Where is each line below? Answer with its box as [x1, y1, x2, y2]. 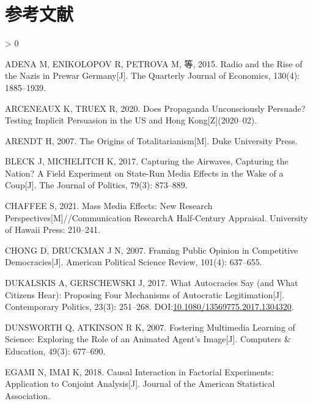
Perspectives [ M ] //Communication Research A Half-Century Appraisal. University [5, 211, 308, 224]
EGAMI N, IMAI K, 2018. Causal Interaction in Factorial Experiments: [5, 365, 274, 378]
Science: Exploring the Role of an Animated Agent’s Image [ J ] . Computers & [5, 332, 291, 345]
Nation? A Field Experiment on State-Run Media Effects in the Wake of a [5, 166, 284, 179]
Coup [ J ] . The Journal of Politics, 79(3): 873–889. [5, 178, 188, 191]
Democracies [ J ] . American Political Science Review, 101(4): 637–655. [5, 255, 262, 268]
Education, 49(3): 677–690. [5, 345, 106, 357]
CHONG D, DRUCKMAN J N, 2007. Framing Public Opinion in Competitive [5, 243, 298, 256]
